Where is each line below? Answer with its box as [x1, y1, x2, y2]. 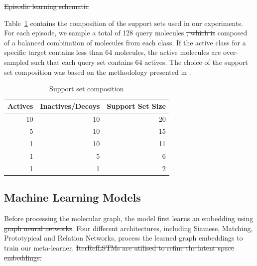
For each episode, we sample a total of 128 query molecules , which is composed [4, 27, 248, 38]
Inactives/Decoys [40, 100, 100, 111]
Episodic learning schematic [4, 1, 89, 11]
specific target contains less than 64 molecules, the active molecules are [4, 47, 221, 57]
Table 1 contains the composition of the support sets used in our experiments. [4, 17, 243, 28]
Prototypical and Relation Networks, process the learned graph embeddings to [4, 233, 243, 243]
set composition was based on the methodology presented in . [4, 66, 191, 77]
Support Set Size [107, 100, 166, 111]
